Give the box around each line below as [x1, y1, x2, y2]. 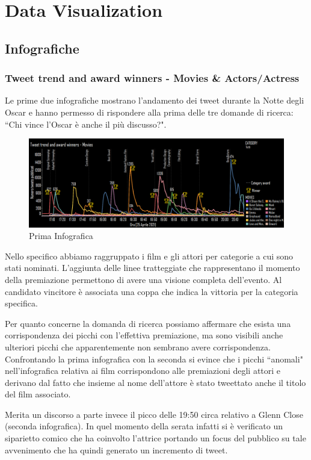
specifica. [5, 297, 38, 309]
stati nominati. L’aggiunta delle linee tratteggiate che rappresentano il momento [5, 261, 300, 274]
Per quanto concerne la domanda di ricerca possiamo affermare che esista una [5, 317, 291, 329]
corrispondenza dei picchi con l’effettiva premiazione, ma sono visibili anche [5, 329, 283, 341]
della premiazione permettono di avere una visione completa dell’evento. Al [5, 273, 282, 285]
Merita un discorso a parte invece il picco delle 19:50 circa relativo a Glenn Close [5, 408, 303, 420]
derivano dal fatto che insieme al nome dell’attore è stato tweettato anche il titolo [5, 376, 306, 388]
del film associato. [5, 388, 71, 400]
